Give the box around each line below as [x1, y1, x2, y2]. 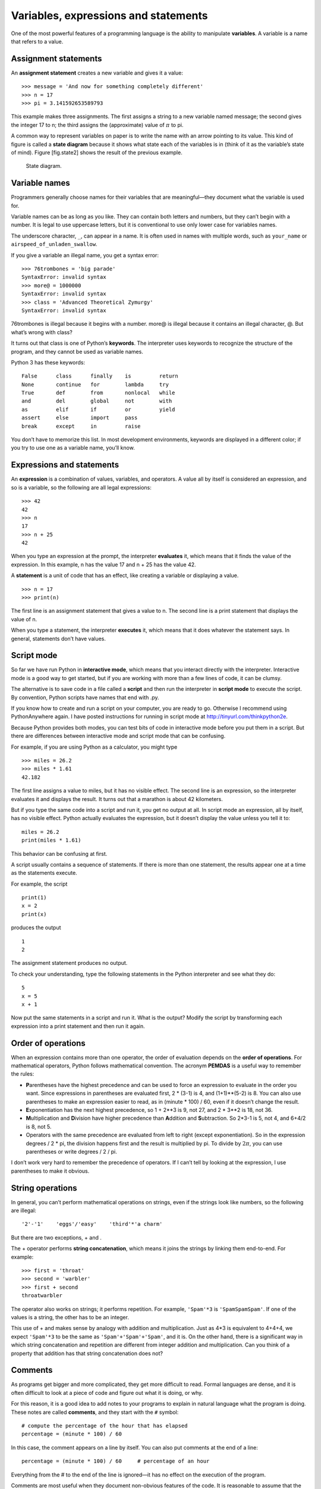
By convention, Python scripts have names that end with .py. [11, 694, 160, 701]
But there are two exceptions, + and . [11, 1233, 102, 1241]
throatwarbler [21, 1292, 62, 1299]
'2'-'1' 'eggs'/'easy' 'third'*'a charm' [21, 1221, 163, 1228]
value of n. [11, 615, 37, 622]
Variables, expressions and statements [11, 9, 208, 22]
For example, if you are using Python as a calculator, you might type [11, 743, 178, 750]
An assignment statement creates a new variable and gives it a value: [11, 69, 184, 76]
